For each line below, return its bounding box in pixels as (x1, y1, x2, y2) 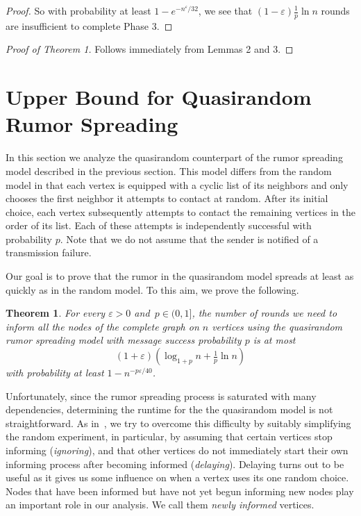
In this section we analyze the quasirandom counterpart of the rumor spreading (6, 150, 343, 165)
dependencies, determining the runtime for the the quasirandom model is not (6, 402, 333, 417)
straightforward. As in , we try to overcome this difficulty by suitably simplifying (6, 415, 351, 430)
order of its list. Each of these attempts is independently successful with (6, 218, 312, 233)
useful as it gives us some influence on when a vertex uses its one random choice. (6, 470, 349, 485)
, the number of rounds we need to (192, 306, 337, 320)
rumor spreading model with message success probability (6, 333, 242, 347)
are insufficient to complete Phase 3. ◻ (6, 18, 173, 33)
